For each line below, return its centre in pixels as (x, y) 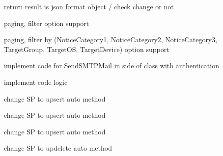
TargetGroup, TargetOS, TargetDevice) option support (87, 49)
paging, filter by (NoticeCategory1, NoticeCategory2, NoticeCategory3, (111, 39)
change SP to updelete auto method (58, 148)
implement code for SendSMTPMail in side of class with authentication (111, 65)
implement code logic (36, 82)
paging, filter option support (47, 23)
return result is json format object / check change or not (89, 6)
